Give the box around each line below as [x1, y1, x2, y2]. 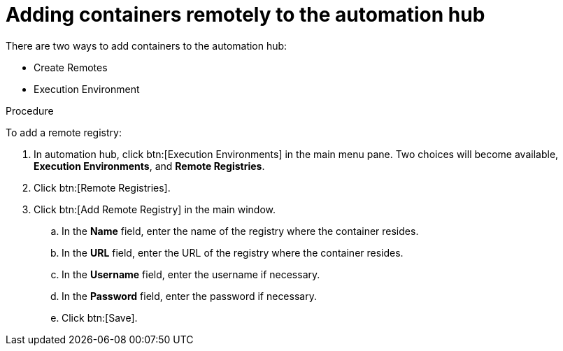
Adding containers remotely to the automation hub [6, 3, 485, 27]
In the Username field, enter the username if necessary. [62, 268, 320, 280]
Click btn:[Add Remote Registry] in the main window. [34, 203, 276, 215]
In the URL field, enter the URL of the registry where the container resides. [62, 246, 404, 259]
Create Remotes [34, 61, 108, 73]
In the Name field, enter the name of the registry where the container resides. [62, 224, 419, 237]
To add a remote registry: [6, 126, 122, 138]
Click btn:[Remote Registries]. [34, 181, 171, 194]
